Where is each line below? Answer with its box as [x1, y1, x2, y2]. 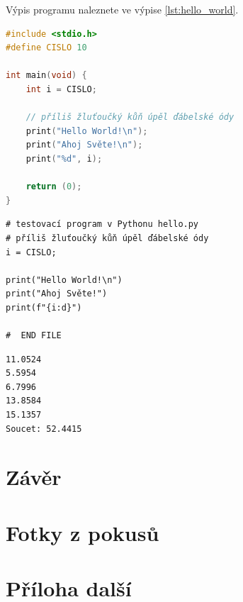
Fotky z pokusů [6, 518, 159, 547]
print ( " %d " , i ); [26, 153, 103, 164]
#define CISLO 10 [6, 43, 87, 53]
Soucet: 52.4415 [6, 423, 82, 434]
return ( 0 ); [26, 182, 82, 192]
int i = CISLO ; [26, 84, 97, 94]
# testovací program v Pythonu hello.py [6, 219, 199, 230]
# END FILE [6, 330, 62, 341]
